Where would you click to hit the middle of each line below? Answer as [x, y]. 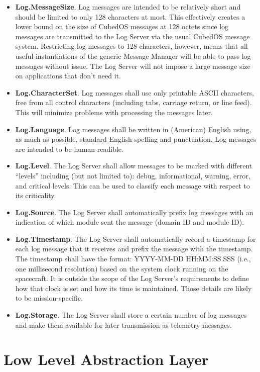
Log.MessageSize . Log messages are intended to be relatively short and [128, 7]
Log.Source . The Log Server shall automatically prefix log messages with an [134, 212]
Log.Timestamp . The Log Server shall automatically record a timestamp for [136, 239]
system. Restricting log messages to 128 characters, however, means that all [132, 46]
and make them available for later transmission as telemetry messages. [123, 324]
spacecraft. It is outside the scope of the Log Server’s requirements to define [132, 278]
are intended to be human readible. [69, 149]
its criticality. [36, 195]
